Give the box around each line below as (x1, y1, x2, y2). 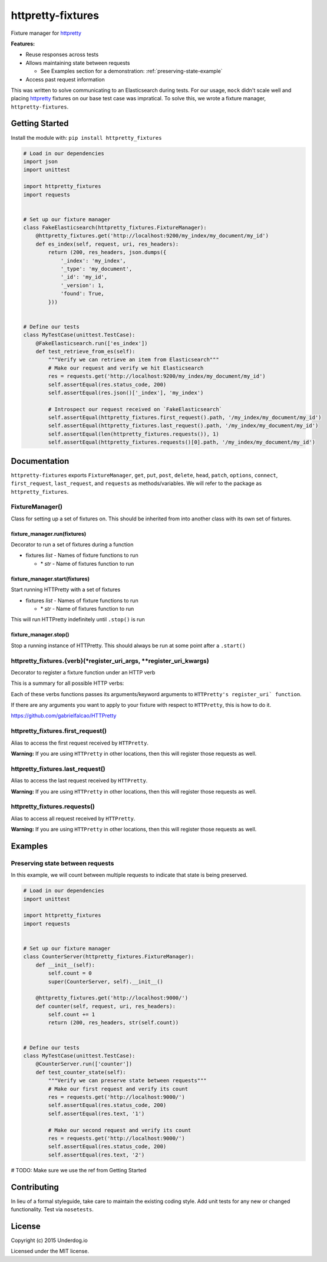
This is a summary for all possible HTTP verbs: (11, 680, 124, 687)
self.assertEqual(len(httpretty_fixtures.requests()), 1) (48, 431, 219, 437)
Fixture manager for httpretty (11, 29, 82, 37)
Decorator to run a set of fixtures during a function (11, 541, 134, 548)
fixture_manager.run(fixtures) (11, 530, 87, 537)
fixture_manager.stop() (11, 631, 70, 638)
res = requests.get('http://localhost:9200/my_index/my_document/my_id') (48, 373, 266, 380)
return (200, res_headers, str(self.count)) (48, 1020, 179, 1026)
